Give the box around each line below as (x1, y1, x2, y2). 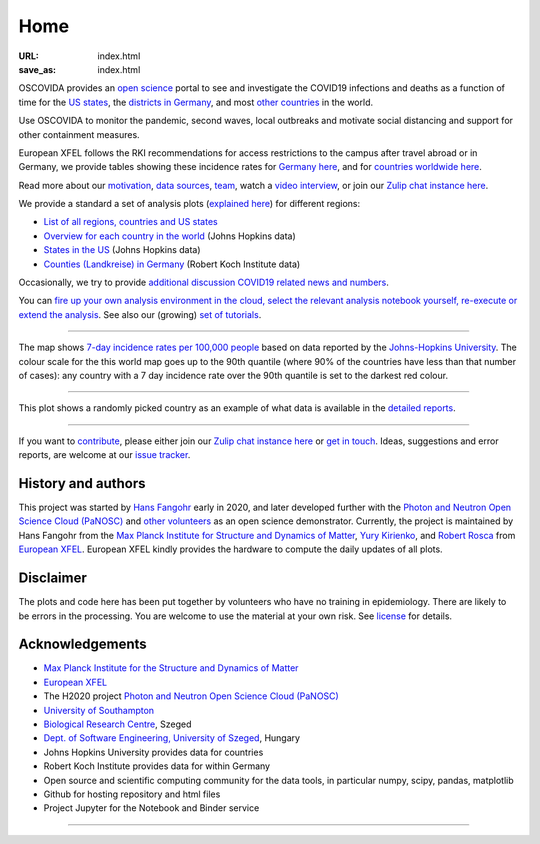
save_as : (18, 63, 57, 75)
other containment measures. (18, 128, 140, 140)
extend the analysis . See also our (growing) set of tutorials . (18, 308, 262, 320)
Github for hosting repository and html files (43, 788, 221, 800)
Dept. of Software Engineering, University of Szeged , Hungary (43, 732, 300, 744)
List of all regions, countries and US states (43, 216, 219, 228)
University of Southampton (43, 704, 155, 716)
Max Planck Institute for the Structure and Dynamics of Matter (43, 662, 299, 674)
